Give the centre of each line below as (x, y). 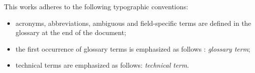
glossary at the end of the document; (71, 32)
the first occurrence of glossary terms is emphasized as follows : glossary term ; (133, 48)
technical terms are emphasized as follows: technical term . (102, 65)
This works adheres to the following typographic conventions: (96, 6)
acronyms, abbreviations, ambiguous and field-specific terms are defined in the (133, 23)
